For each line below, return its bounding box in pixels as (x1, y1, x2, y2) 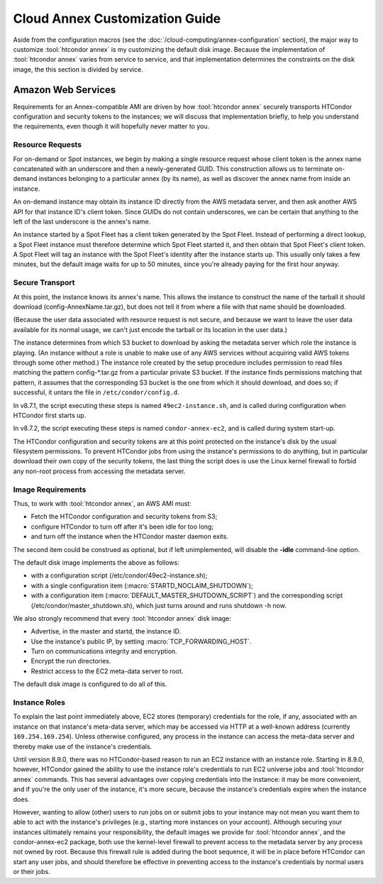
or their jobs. (13, 868, 51, 876)
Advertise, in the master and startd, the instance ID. (30, 627, 182, 636)
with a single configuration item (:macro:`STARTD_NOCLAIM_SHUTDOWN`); (30, 581, 253, 590)
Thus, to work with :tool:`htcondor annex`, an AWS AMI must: (13, 499, 191, 507)
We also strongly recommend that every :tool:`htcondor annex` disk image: (13, 614, 232, 622)
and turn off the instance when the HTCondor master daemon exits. (30, 532, 228, 541)
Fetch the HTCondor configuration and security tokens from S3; (30, 512, 218, 521)
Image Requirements (13, 485, 87, 495)
